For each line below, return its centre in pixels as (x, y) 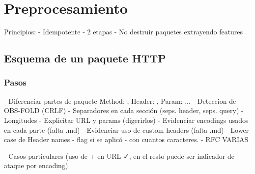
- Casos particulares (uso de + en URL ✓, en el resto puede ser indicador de (119, 156)
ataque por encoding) (36, 165)
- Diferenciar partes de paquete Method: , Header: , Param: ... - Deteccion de (120, 101)
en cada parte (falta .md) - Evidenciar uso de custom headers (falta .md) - (116, 130)
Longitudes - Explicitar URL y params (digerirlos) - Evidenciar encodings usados (126, 120)
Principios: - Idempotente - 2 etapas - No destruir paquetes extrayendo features (124, 32)
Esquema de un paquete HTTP (85, 58)
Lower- (241, 130)
